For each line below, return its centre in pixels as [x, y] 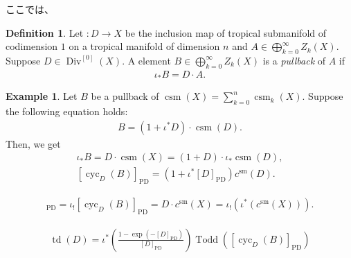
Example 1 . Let [42, 96]
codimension [32, 46]
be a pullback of [125, 96]
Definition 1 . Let [45, 32]
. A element [146, 60]
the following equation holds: [67, 111]
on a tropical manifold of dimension [144, 46]
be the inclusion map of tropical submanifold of [226, 32]
